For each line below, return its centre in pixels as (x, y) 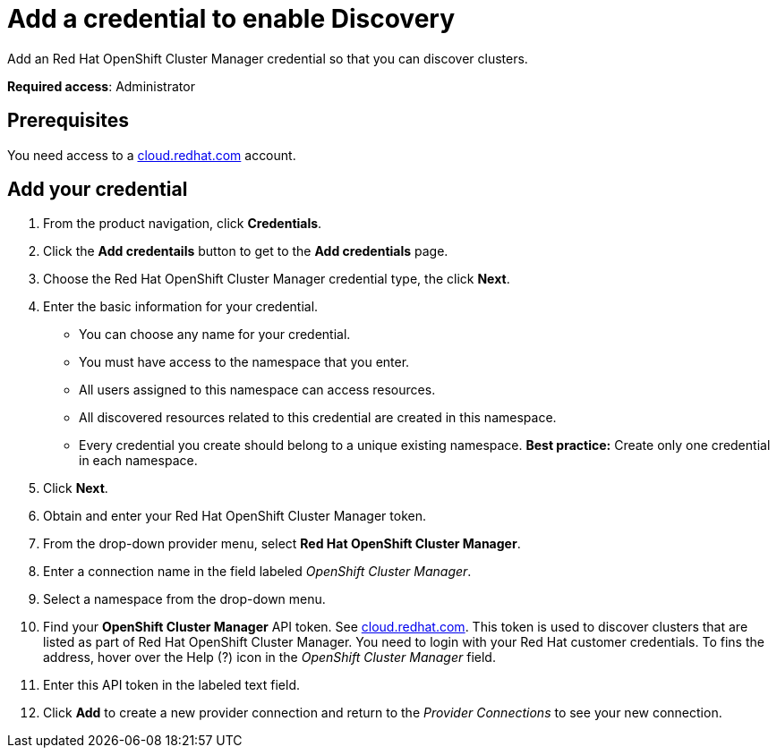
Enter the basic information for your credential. (181, 307)
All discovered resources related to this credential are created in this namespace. (318, 418)
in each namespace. (138, 461)
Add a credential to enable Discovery (231, 19)
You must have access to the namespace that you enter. (244, 362)
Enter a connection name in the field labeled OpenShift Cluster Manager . (257, 572)
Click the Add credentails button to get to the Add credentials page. (246, 251)
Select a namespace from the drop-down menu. (184, 599)
